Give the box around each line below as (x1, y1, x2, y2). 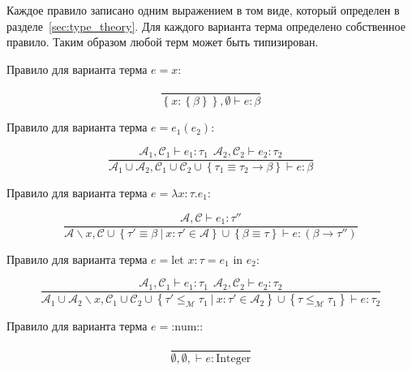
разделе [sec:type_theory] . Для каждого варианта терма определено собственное (6, 17, 406, 34)
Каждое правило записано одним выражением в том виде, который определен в (6, 2, 400, 18)
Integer (216, 352, 251, 365)
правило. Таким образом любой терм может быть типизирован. (6, 33, 319, 50)
